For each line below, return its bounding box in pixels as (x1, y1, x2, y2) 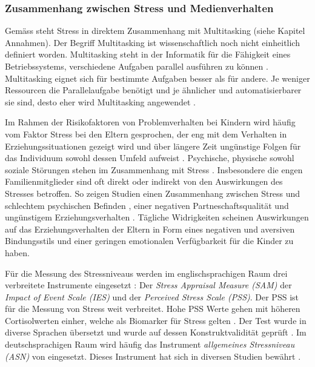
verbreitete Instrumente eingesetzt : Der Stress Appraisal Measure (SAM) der (5, 279, 292, 291)
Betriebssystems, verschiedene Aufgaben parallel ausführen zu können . (5, 60, 268, 72)
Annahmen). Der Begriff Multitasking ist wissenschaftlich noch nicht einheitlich (5, 36, 300, 48)
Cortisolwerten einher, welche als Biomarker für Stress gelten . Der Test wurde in (5, 314, 307, 326)
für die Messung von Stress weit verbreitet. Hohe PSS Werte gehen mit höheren (5, 302, 300, 315)
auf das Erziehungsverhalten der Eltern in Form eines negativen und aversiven (5, 222, 295, 235)
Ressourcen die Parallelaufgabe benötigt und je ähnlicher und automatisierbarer (5, 84, 302, 96)
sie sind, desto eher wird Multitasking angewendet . (5, 95, 196, 108)
